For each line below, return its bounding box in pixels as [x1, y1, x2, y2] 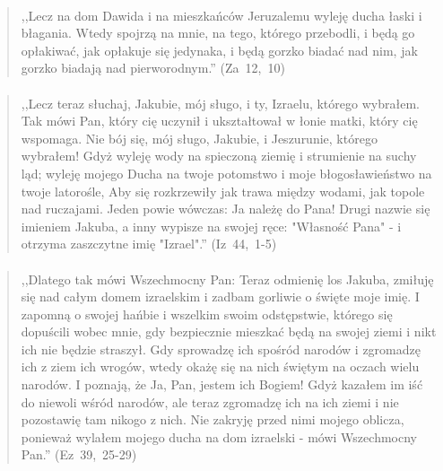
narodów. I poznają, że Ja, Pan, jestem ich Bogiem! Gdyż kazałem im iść [21, 375, 423, 394]
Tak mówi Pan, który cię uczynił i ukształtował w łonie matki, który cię [21, 111, 418, 130]
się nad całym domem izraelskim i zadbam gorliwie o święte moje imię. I [21, 287, 420, 306]
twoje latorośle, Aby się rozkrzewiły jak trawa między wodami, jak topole [21, 181, 425, 200]
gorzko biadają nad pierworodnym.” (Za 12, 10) [21, 58, 285, 77]
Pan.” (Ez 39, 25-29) [21, 445, 137, 464]
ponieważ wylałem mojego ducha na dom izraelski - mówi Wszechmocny [21, 427, 417, 446]
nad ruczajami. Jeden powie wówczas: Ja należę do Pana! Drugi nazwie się [21, 199, 430, 218]
